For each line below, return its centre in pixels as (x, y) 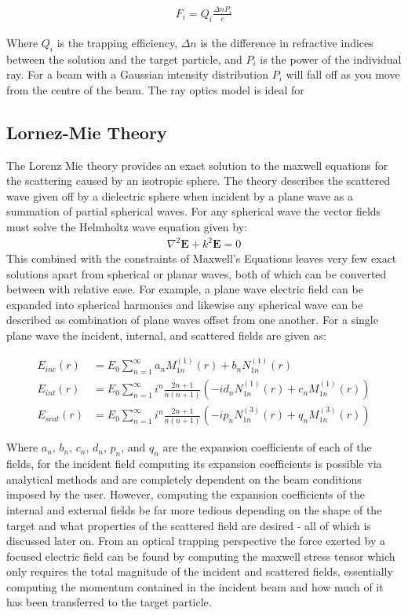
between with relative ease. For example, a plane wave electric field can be (185, 289)
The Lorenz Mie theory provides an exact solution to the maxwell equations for (197, 165)
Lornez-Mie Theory (87, 132)
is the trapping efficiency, (117, 42)
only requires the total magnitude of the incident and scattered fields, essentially (200, 571)
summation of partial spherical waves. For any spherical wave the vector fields (194, 211)
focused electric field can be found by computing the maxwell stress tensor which (201, 556)
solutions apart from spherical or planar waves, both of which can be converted (197, 273)
